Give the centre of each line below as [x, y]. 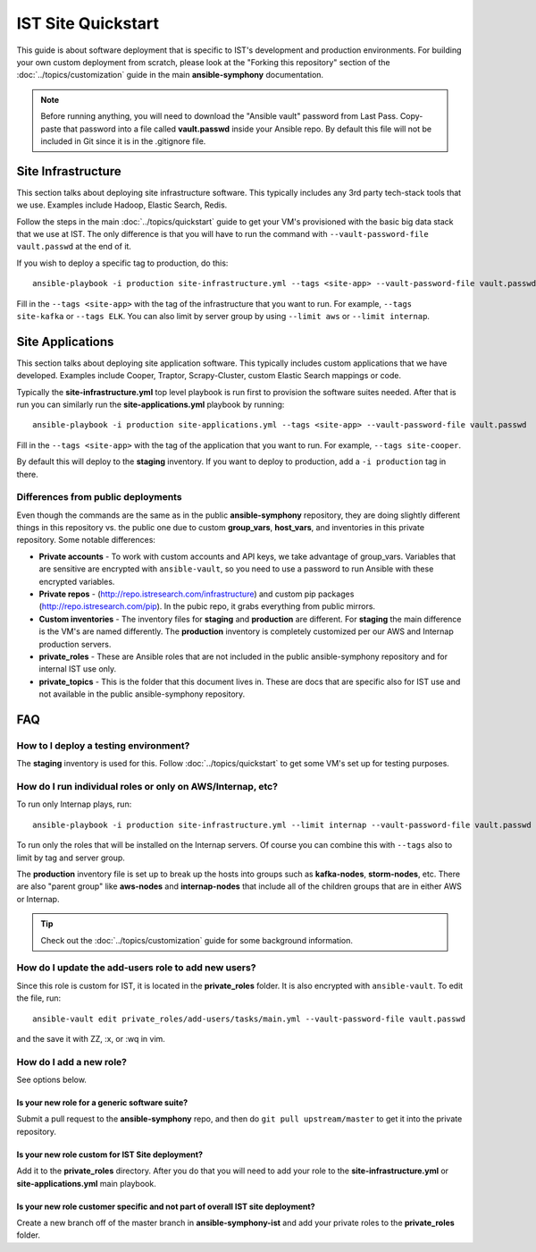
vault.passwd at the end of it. [74, 247]
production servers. [75, 644]
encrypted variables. [77, 581]
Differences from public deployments [99, 497]
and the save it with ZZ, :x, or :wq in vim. [91, 1038]
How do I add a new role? [71, 1062]
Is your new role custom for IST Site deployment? [109, 1155]
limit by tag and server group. [71, 858]
